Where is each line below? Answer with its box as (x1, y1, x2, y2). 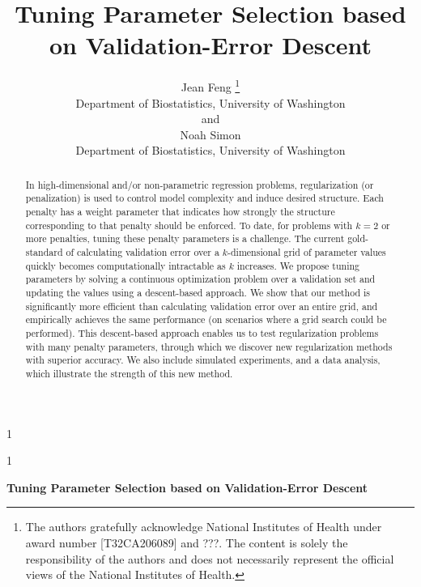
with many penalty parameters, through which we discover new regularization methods (25, 339, 393, 353)
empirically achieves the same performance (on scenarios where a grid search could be (25, 313, 387, 326)
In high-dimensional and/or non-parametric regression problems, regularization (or (25, 177, 374, 191)
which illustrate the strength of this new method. (25, 366, 233, 380)
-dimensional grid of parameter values (228, 245, 386, 259)
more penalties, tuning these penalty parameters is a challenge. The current (25, 232, 345, 245)
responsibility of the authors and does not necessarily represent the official (25, 550, 394, 567)
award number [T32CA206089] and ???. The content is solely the (25, 534, 348, 551)
